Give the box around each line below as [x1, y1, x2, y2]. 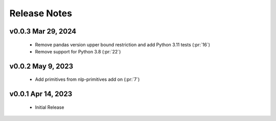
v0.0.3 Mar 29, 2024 [9, 27, 77, 36]
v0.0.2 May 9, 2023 [9, 62, 74, 71]
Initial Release [35, 104, 64, 110]
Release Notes [9, 8, 73, 19]
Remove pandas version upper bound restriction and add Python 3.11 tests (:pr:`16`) [35, 41, 211, 48]
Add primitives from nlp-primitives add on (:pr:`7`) [35, 76, 140, 82]
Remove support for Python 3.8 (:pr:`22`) [35, 48, 121, 54]
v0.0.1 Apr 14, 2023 [9, 89, 73, 99]
